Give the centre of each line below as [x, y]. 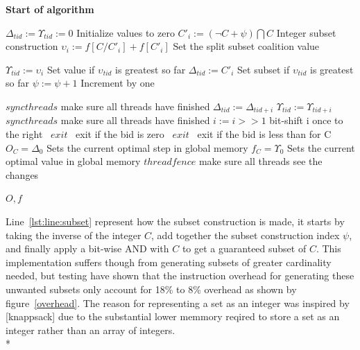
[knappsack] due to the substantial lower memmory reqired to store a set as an [173, 316]
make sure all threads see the [260, 161]
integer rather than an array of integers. [91, 330]
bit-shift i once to [306, 120]
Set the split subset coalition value [246, 46]
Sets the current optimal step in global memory [147, 147]
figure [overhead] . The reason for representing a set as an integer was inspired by [178, 303]
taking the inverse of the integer [74, 235]
